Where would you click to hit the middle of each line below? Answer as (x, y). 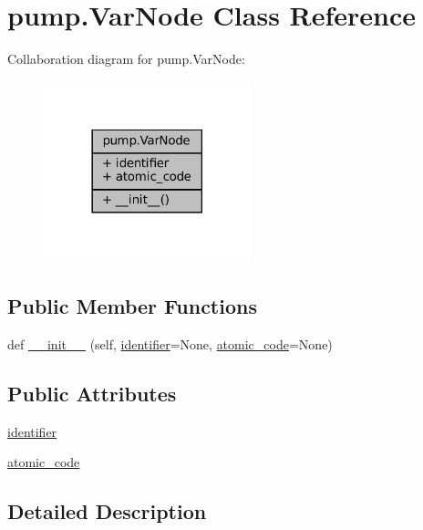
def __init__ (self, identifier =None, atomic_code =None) (170, 344)
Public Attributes (92, 394)
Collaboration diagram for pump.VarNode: (126, 59)
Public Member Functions (132, 306)
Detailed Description (107, 511)
